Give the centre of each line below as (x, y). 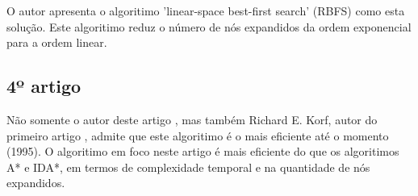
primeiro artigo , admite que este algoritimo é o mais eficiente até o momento (198, 135)
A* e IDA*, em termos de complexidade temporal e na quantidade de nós (188, 167)
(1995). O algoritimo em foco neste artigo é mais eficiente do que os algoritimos (203, 151)
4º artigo (44, 86)
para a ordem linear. (57, 42)
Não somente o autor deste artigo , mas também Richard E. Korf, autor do (192, 119)
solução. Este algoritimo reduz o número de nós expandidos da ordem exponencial (209, 26)
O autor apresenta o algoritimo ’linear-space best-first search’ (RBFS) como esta (206, 10)
